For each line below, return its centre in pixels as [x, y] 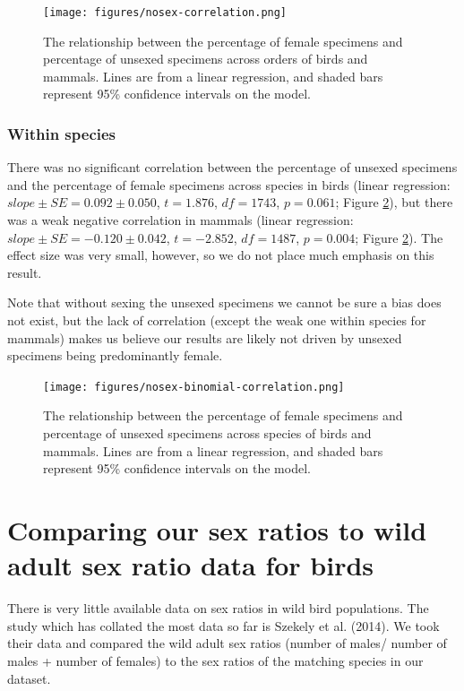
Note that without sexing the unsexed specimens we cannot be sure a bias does [224, 302]
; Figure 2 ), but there [394, 202]
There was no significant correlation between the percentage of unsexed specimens [232, 167]
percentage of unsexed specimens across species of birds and [207, 433]
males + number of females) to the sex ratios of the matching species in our [215, 660]
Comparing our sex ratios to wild [217, 530]
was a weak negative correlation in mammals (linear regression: [180, 220]
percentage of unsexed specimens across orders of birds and [206, 59]
